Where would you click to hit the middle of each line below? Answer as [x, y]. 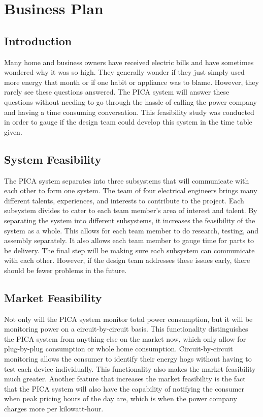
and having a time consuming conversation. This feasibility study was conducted [129, 112]
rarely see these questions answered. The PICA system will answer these [117, 92]
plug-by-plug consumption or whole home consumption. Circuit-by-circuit [119, 349]
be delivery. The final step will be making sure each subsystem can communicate [129, 250]
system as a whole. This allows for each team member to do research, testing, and [131, 230]
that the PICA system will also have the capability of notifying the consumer [124, 388]
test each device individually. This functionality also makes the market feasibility [130, 368]
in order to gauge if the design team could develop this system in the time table [128, 122]
